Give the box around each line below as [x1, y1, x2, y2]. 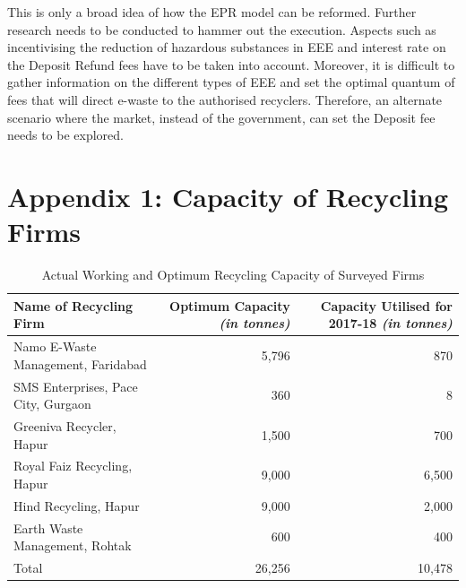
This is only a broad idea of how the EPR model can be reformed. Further [7, 3, 417, 21]
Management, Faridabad [13, 354, 147, 373]
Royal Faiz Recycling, [13, 456, 133, 475]
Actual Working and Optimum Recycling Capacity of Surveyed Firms [41, 265, 425, 284]
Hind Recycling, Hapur [13, 496, 140, 514]
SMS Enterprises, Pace [13, 376, 138, 395]
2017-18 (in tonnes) [328, 314, 453, 333]
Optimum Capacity [169, 296, 290, 315]
